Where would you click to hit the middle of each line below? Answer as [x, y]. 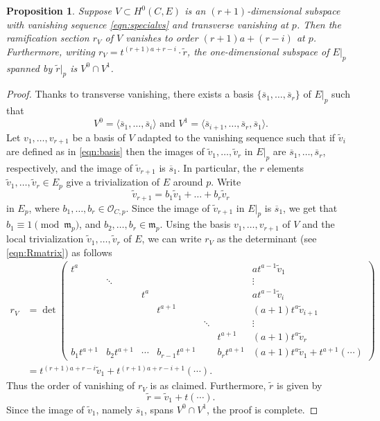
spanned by [29, 68]
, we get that [310, 207]
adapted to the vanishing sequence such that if [236, 137]
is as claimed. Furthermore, [208, 385]
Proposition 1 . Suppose [59, 10]
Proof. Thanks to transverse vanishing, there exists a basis [130, 94]
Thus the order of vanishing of [71, 385]
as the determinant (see [267, 239]
